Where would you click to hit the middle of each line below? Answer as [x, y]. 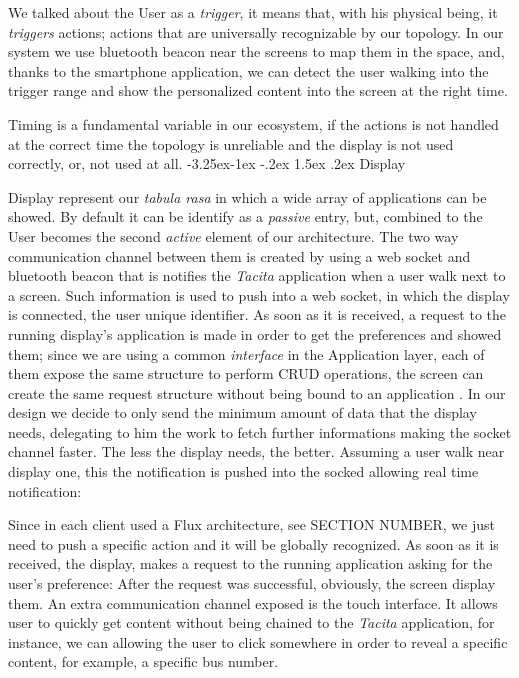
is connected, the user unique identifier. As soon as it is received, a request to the [257, 314]
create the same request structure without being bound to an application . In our [257, 392]
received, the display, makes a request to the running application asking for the [250, 563]
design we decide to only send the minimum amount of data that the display [242, 412]
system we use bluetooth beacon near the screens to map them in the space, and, [256, 51]
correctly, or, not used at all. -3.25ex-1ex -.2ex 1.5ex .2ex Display [207, 163]
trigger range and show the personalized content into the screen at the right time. [258, 90]
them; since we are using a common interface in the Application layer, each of [246, 353]
